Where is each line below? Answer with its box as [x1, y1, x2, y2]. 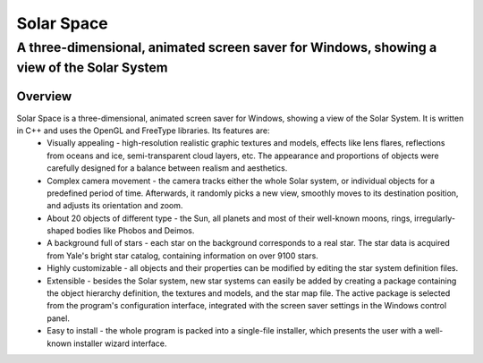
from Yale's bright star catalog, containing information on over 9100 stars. [47, 250, 319, 261]
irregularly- [414, 213, 456, 224]
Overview [16, 89, 72, 105]
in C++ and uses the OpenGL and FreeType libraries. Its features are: [16, 125, 270, 136]
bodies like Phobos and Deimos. [76, 225, 195, 236]
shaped [47, 225, 75, 236]
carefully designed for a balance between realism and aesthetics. [47, 163, 288, 173]
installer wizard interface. [72, 338, 167, 349]
